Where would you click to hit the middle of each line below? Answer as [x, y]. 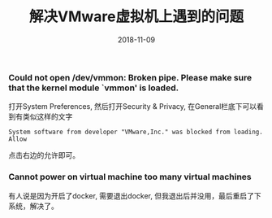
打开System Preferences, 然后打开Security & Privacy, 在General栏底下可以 [133, 107]
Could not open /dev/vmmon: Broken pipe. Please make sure [130, 77]
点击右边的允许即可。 [44, 155]
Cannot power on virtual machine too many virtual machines [130, 177]
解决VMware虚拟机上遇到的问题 [136, 17]
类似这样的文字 [47, 117]
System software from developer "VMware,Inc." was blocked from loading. [136, 132]
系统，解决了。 [33, 206]
